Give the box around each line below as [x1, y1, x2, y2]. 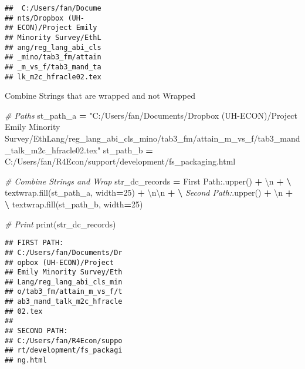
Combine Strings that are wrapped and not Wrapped [5, 89, 196, 102]
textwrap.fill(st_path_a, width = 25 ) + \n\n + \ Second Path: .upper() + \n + [5, 186, 293, 199]
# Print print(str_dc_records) [5, 217, 116, 230]
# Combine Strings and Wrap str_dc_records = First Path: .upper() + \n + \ [5, 175, 292, 187]
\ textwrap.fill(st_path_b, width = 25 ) [5, 198, 143, 210]
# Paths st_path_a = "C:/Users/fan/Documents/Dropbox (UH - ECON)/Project [5, 109, 298, 121]
